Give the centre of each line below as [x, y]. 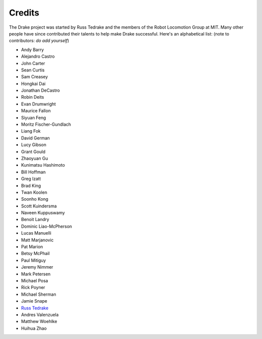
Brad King [31, 186]
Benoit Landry [35, 220]
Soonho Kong [35, 199]
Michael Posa [35, 281]
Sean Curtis [33, 70]
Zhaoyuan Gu [35, 158]
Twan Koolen [34, 192]
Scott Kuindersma [39, 206]
